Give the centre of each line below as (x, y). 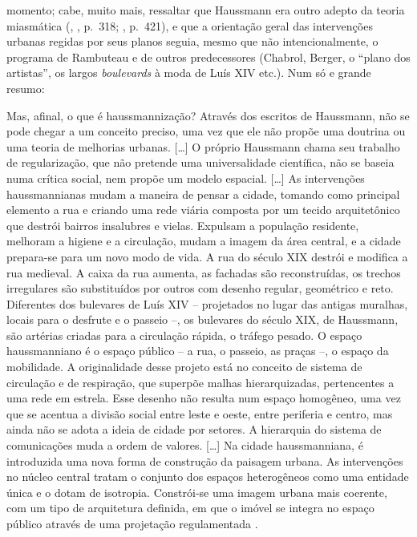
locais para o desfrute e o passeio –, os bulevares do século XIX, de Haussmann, (202, 319)
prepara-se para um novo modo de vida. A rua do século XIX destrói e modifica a (207, 256)
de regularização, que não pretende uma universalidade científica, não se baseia (200, 162)
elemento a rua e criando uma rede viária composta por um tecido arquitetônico (203, 210)
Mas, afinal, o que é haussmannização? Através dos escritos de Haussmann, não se (208, 115)
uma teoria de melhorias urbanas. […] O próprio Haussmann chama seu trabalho (203, 146)
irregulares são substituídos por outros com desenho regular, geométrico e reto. (200, 288)
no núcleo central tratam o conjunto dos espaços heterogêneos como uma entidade (208, 476)
